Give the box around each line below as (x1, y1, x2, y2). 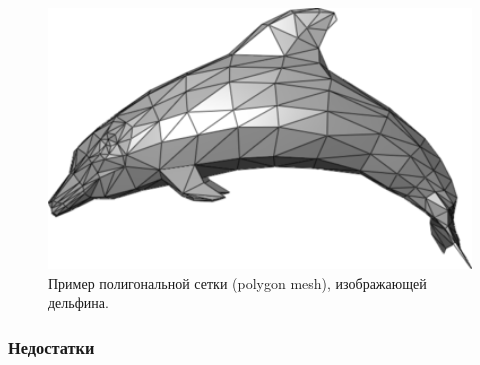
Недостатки (8, 334, 95, 359)
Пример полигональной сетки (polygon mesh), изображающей (48, 272, 427, 293)
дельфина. (48, 292, 109, 313)
